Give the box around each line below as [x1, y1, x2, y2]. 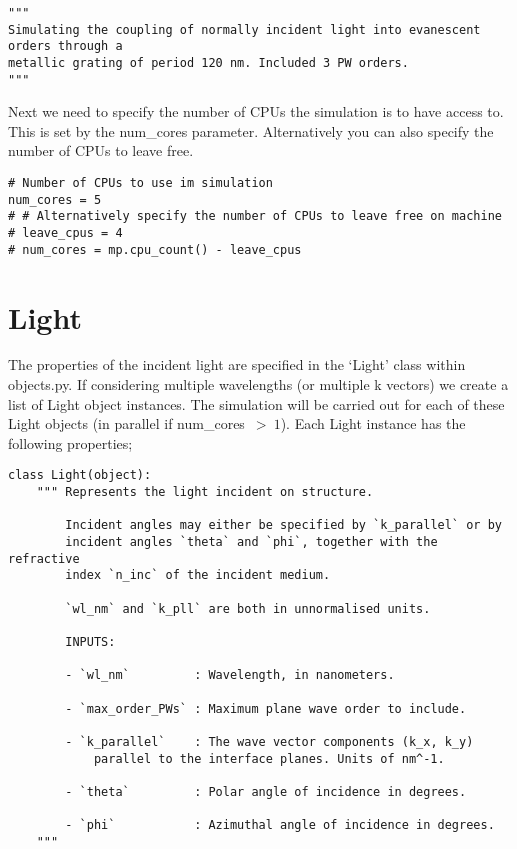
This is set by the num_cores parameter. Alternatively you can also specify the [8, 120, 494, 141]
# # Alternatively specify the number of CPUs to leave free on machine [8, 209, 502, 224]
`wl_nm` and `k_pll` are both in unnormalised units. [65, 601, 431, 616]
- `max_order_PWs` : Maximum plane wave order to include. [65, 701, 467, 716]
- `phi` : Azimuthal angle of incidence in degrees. [65, 818, 495, 833]
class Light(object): [8, 468, 152, 483]
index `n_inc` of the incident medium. [65, 568, 331, 583]
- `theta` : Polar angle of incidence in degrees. [65, 784, 467, 799]
